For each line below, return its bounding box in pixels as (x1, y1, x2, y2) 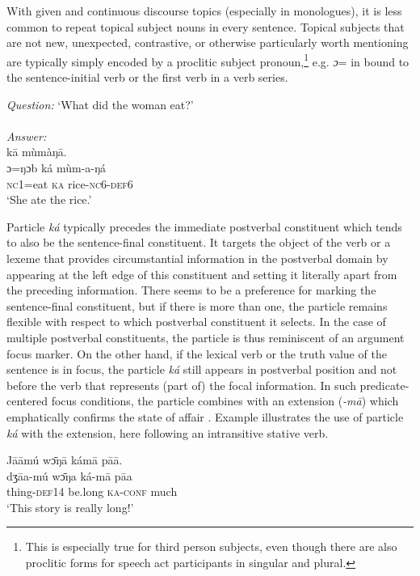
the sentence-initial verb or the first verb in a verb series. (6, 69, 288, 86)
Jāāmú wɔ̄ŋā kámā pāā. (6, 451, 123, 468)
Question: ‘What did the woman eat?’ (6, 95, 194, 112)
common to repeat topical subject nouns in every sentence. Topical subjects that (6, 18, 405, 35)
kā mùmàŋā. (6, 143, 67, 160)
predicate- (359, 376, 409, 393)
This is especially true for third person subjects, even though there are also (25, 538, 397, 555)
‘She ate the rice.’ (6, 191, 92, 208)
